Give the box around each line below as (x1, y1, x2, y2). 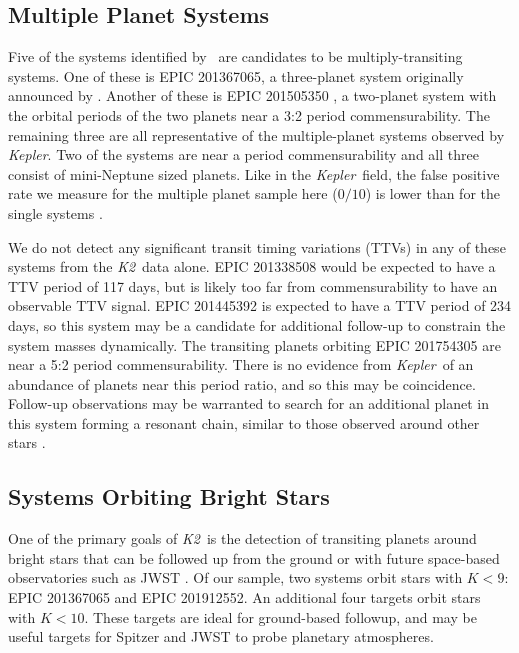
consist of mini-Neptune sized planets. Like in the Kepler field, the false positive (8, 163, 500, 184)
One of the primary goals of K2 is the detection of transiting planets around (8, 528, 477, 549)
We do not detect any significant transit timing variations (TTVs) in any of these (8, 236, 506, 257)
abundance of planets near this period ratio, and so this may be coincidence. (8, 373, 476, 394)
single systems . (8, 202, 103, 223)
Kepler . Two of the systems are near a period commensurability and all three (8, 144, 479, 165)
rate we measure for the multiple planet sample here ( (8, 183, 338, 204)
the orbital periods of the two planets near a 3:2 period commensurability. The (8, 104, 490, 125)
